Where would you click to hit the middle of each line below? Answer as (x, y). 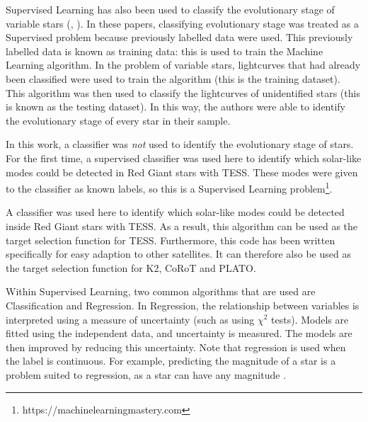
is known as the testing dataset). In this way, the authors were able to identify (176, 107)
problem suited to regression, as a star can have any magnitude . (146, 374)
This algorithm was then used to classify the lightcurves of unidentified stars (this (183, 92)
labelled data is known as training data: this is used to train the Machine (165, 51)
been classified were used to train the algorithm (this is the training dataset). (173, 78)
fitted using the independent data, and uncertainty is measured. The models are (179, 333)
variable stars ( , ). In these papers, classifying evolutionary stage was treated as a (183, 23)
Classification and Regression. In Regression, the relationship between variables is (183, 305)
